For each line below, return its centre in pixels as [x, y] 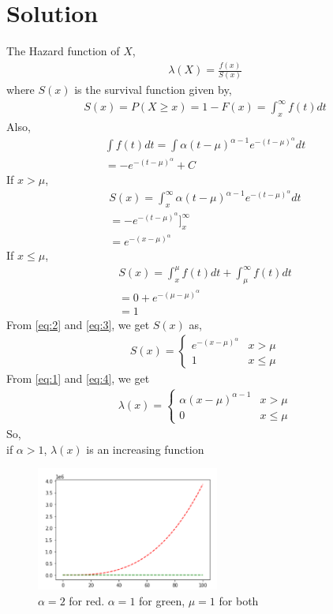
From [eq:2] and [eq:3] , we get [78, 324]
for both [239, 600]
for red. [87, 600]
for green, [162, 600]
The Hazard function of [63, 51]
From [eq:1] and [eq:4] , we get [78, 378]
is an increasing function [145, 449]
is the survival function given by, [153, 90]
